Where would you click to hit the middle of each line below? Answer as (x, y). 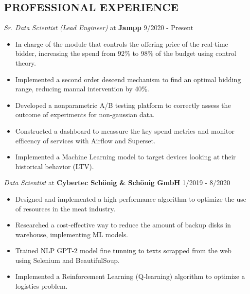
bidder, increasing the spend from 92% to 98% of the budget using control (126, 53)
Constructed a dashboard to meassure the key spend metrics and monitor (125, 130)
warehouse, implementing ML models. (72, 234)
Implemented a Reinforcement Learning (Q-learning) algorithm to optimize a (130, 276)
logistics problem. (41, 286)
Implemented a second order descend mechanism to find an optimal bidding (128, 79)
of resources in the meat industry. (65, 208)
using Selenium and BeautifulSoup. (68, 260)
